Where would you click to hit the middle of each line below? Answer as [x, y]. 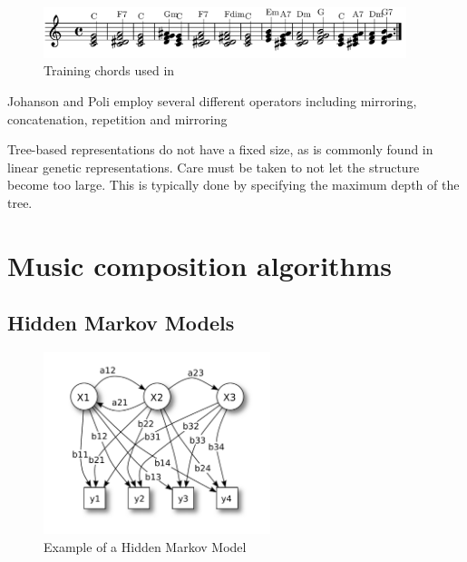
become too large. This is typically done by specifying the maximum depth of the [233, 185]
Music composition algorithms [200, 265]
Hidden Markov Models [121, 323]
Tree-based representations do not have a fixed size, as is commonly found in [220, 149]
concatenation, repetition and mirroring [117, 118]
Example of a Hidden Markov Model [145, 546]
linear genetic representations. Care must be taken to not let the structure [214, 167]
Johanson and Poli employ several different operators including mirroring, [212, 101]
